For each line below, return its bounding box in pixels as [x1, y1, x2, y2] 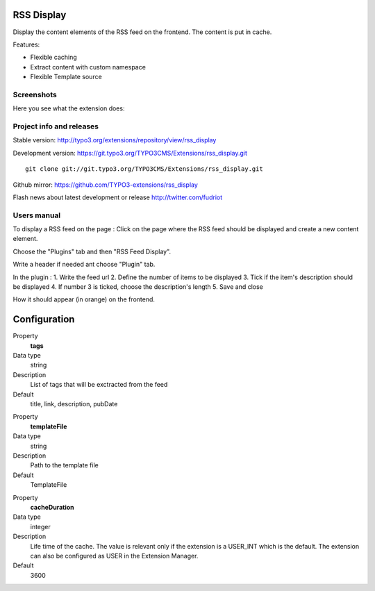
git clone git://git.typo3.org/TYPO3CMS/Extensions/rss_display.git [25, 165, 263, 173]
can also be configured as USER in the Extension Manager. [30, 551, 199, 560]
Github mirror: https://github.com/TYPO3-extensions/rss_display [12, 181, 198, 189]
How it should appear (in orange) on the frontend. [12, 295, 156, 303]
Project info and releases [12, 122, 99, 131]
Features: [12, 40, 40, 49]
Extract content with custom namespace [30, 63, 146, 71]
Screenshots [12, 90, 57, 99]
